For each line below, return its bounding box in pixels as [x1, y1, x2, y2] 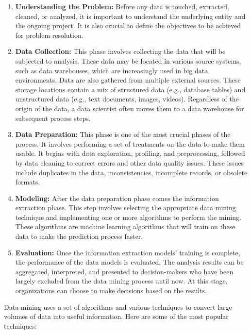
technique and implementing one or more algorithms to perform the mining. [15, 212, 241, 222]
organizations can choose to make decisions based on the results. [15, 285, 207, 296]
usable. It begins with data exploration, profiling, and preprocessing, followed [15, 148, 245, 158]
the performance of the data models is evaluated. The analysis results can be [15, 257, 244, 267]
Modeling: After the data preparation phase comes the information [15, 193, 219, 203]
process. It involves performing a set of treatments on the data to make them [15, 138, 245, 149]
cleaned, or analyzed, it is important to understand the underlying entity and [15, 11, 246, 21]
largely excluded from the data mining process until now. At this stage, [15, 276, 228, 286]
